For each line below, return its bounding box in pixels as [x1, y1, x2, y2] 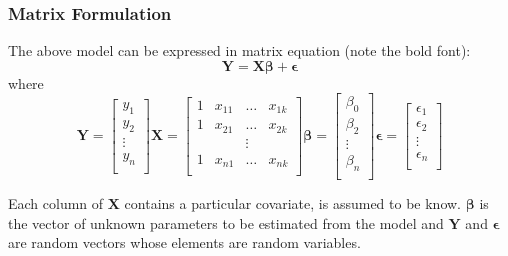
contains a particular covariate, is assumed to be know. [124, 192, 461, 213]
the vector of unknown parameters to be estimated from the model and [8, 212, 444, 233]
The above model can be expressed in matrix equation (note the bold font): [8, 40, 471, 61]
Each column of [8, 192, 104, 213]
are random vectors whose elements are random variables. [8, 232, 361, 253]
